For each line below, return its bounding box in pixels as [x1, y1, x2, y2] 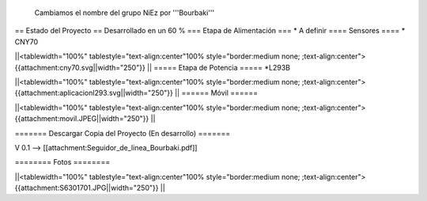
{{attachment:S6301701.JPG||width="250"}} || [14, 183, 165, 193]
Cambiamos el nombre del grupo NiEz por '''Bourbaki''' [34, 8, 215, 17]
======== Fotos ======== [14, 157, 111, 167]
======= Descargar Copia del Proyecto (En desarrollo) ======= [14, 128, 231, 138]
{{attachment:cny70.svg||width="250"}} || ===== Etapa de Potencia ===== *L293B [14, 63, 290, 72]
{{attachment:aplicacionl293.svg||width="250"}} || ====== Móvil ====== [14, 88, 259, 98]
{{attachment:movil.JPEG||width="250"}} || [14, 114, 156, 123]
